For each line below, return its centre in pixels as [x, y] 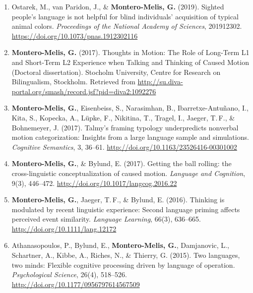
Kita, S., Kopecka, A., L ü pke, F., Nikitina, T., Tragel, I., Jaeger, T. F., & [123, 117]
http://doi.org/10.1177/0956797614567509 [76, 284]
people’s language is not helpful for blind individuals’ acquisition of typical [125, 16]
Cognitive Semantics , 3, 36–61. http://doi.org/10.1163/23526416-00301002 [124, 146]
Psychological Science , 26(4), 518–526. [69, 274]
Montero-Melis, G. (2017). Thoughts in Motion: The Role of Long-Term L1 [130, 52]
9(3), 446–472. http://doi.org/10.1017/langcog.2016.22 [94, 183]
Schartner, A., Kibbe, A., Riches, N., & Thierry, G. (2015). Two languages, [126, 255]
